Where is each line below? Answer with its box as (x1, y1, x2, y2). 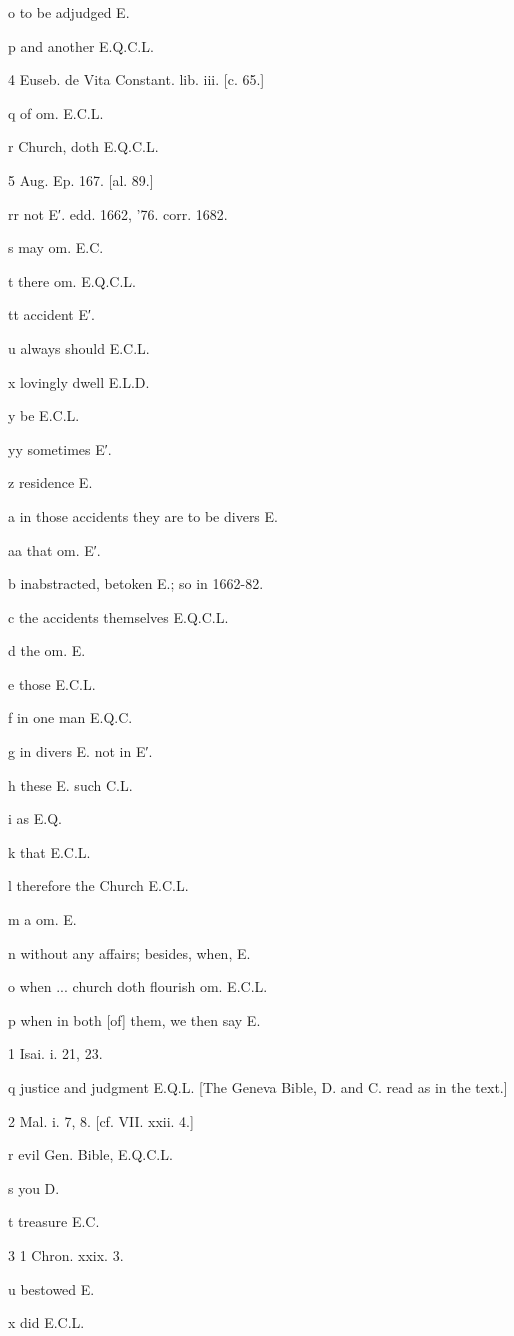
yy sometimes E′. (8, 438, 112, 459)
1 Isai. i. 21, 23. (8, 1043, 103, 1064)
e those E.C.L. (8, 673, 96, 694)
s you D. (8, 1177, 60, 1198)
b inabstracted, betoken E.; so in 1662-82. (8, 573, 264, 594)
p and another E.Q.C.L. (8, 35, 154, 56)
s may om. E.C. (8, 237, 104, 258)
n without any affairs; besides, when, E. (8, 942, 251, 963)
